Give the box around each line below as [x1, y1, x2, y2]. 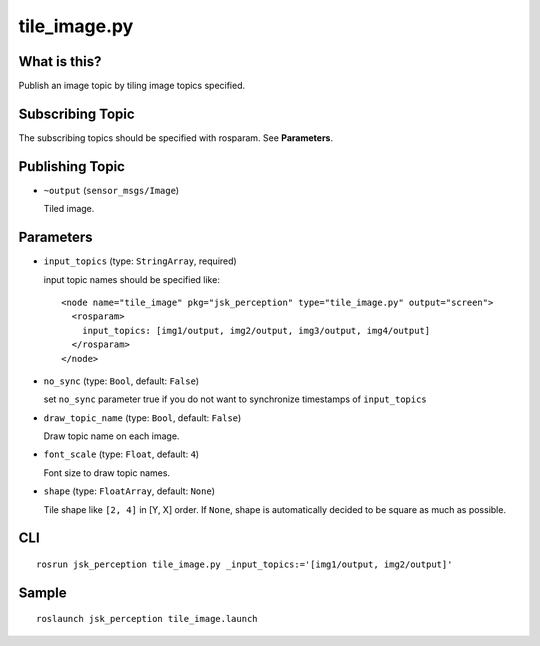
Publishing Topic [18, 158, 125, 175]
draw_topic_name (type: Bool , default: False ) [43, 411, 242, 424]
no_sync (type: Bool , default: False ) [43, 375, 200, 387]
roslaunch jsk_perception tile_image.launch [36, 613, 259, 625]
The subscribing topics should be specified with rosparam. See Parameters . [18, 131, 334, 144]
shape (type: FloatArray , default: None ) [43, 485, 215, 497]
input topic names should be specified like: [43, 273, 220, 285]
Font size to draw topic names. [43, 466, 170, 479]
